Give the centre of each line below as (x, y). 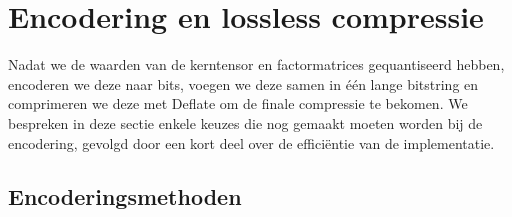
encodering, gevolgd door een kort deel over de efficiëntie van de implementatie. (251, 142)
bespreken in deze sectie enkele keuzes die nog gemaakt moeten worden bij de (245, 122)
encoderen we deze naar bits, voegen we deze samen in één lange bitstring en (243, 83)
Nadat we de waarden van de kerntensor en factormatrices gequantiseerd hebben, (256, 64)
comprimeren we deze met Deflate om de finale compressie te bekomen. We (238, 103)
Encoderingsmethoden (125, 196)
